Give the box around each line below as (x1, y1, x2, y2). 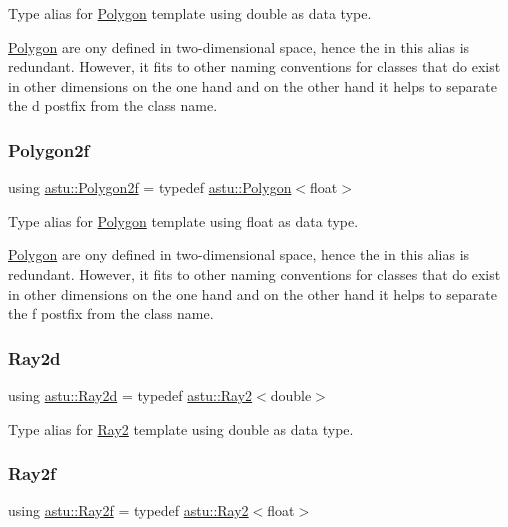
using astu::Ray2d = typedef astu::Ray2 (8, 384, 253, 405)
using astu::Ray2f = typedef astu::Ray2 (8, 500, 249, 521)
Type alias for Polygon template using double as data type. (8, 3, 372, 23)
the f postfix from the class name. (8, 303, 214, 324)
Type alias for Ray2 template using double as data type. (8, 418, 354, 439)
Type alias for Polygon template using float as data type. (8, 210, 359, 231)
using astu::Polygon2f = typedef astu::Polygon (8, 177, 292, 198)
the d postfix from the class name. (8, 95, 218, 116)
